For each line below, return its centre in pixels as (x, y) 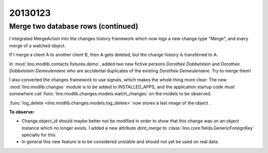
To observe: (22, 112)
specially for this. (39, 135)
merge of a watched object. (37, 46)
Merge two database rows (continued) (74, 26)
